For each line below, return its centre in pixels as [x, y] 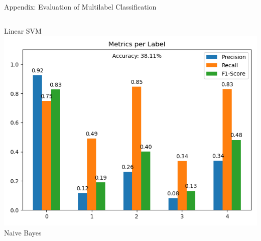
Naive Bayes [23, 232]
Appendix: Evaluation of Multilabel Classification [80, 7]
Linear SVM [23, 30]
